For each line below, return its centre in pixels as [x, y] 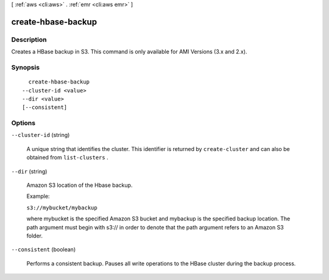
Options [23, 123]
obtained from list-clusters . [68, 158]
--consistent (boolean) [44, 250]
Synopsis [25, 67]
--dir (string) [29, 171]
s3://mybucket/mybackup [62, 208]
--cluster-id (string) [41, 135]
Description [29, 40]
